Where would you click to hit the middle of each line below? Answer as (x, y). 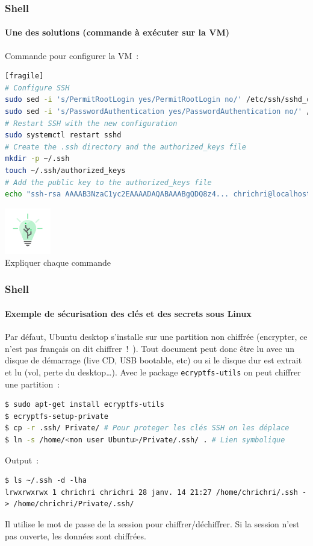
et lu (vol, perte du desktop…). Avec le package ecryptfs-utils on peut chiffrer (153, 372)
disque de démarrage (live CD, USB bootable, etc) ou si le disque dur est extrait (153, 360)
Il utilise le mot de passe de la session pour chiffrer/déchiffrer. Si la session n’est (152, 523)
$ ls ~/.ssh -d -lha (46, 481)
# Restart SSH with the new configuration (91, 123)
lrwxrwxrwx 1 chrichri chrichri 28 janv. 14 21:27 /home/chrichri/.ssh (151, 492)
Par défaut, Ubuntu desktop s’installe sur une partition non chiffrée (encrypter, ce (156, 337)
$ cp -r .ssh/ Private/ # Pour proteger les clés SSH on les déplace (147, 428)
